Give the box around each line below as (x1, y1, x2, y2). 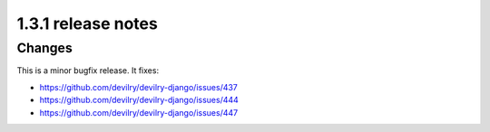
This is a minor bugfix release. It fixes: (16, 65, 159, 76)
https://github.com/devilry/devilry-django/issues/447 (39, 107, 239, 118)
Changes (16, 40, 73, 56)
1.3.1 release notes (16, 14, 158, 33)
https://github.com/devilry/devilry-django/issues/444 (39, 95, 240, 106)
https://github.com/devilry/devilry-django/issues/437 (39, 81, 238, 92)
